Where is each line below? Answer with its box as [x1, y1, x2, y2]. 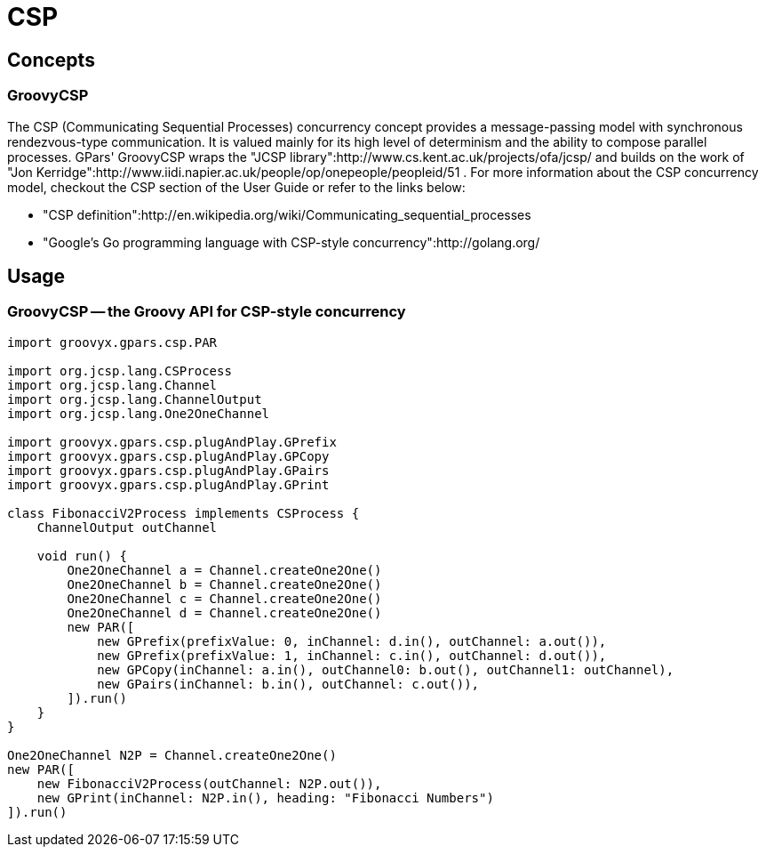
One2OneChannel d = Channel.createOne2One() [67, 605, 382, 620]
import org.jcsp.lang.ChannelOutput [7, 391, 262, 407]
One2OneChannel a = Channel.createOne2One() [67, 562, 382, 577]
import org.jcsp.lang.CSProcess [7, 363, 232, 378]
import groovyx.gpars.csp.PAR [7, 334, 218, 350]
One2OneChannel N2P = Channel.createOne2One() [7, 747, 337, 762]
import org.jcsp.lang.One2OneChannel [7, 406, 270, 421]
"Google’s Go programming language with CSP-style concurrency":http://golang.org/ [43, 234, 540, 250]
